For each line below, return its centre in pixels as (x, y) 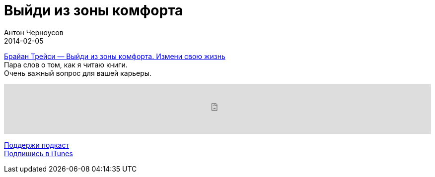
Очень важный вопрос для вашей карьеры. (78, 73)
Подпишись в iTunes (38, 153)
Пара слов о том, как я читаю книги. (66, 64)
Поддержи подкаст (36, 145)
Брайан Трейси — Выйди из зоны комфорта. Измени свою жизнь (115, 56)
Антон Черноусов (34, 32)
